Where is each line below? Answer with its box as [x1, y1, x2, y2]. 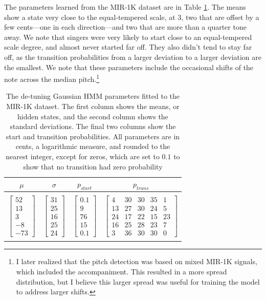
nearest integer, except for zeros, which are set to [6, 151, 160, 161]
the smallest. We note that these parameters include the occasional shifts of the [4, 61, 254, 72]
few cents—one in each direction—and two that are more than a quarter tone [4, 22, 247, 32]
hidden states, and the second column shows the [17, 111, 168, 121]
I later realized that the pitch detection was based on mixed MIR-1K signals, [16, 256, 257, 267]
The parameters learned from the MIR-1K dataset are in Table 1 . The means [4, 2, 246, 12]
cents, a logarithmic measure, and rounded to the [15, 141, 170, 152]
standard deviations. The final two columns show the [10, 121, 176, 132]
